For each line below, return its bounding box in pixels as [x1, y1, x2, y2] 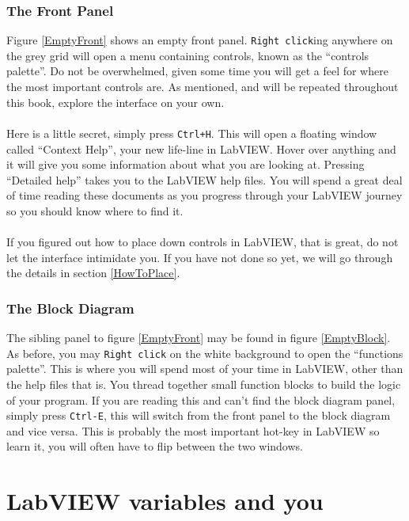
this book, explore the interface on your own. [6, 93, 225, 110]
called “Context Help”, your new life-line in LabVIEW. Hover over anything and [6, 140, 396, 157]
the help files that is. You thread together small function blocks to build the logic [6, 375, 401, 392]
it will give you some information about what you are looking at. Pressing [6, 156, 365, 173]
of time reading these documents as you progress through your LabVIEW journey [6, 187, 403, 203]
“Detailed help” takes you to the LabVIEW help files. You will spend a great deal [6, 171, 403, 188]
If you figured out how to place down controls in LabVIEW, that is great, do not [6, 234, 399, 250]
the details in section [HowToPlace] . [6, 264, 180, 281]
